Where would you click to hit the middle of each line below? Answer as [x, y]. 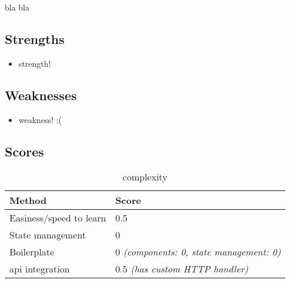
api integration [40, 269]
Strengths [35, 38]
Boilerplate [32, 252]
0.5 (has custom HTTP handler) [182, 269]
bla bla [17, 7]
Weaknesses [41, 95]
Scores [24, 151]
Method [28, 200]
